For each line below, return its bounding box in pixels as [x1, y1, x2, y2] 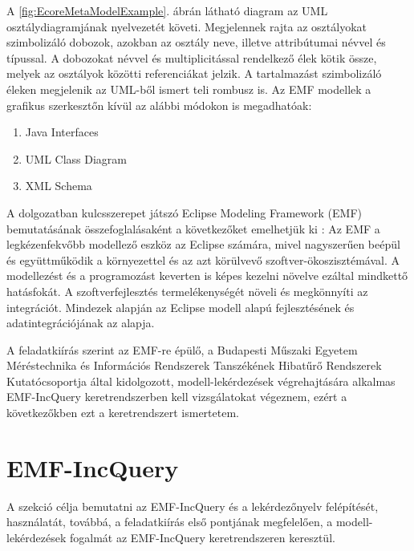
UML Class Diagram [25, 150, 127, 167]
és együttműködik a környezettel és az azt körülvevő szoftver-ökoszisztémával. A [6, 251, 400, 268]
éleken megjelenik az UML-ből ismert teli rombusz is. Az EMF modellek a [6, 80, 371, 97]
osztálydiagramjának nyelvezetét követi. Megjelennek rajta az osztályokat [6, 18, 367, 34]
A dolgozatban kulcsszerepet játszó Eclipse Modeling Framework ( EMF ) [6, 204, 362, 221]
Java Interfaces [25, 124, 99, 140]
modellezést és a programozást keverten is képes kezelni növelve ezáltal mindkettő [6, 267, 408, 284]
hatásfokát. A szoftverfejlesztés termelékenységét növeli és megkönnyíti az [6, 282, 368, 299]
